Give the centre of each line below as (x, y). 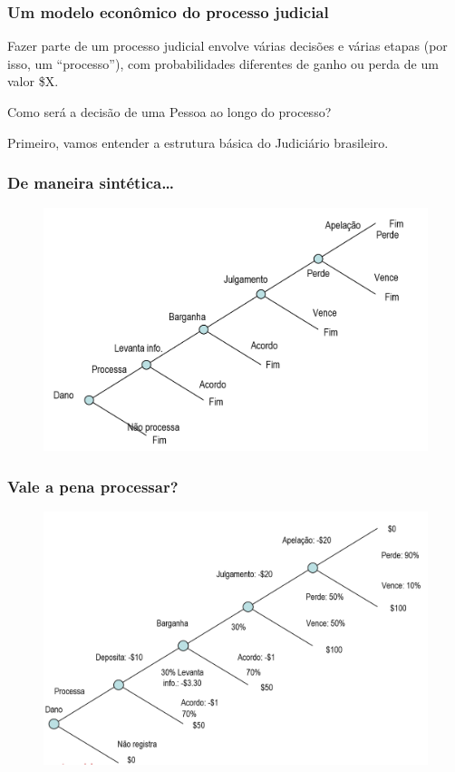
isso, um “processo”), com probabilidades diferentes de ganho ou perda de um (223, 63)
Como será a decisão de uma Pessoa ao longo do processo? (169, 112)
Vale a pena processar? (93, 486)
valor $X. (33, 81)
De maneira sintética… (91, 183)
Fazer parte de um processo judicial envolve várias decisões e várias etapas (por (227, 46)
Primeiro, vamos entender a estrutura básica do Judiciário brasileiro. (198, 142)
